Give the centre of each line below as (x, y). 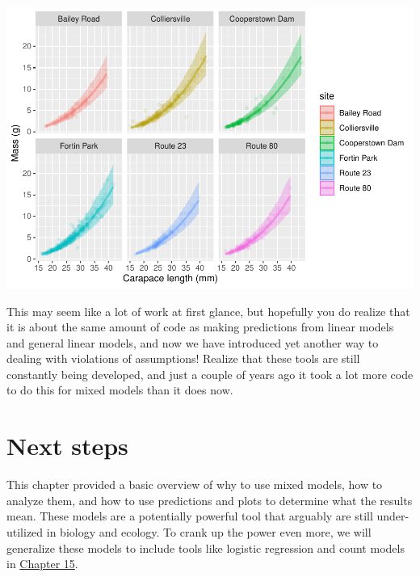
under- (393, 516)
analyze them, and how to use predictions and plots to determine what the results (210, 500)
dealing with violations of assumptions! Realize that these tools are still (183, 358)
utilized (25, 531)
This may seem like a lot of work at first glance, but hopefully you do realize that (208, 311)
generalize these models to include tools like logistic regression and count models (206, 548)
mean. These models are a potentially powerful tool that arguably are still (190, 516)
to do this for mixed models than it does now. (120, 390)
